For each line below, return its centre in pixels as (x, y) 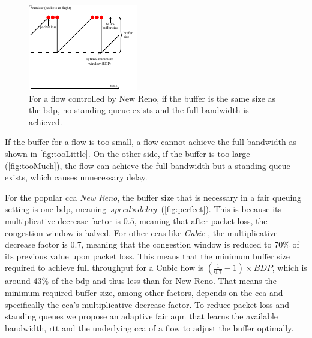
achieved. (46, 121)
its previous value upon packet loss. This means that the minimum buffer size (148, 256)
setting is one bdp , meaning (56, 209)
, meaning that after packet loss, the (201, 220)
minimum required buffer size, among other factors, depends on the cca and (144, 292)
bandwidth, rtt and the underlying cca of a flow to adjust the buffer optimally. (149, 328)
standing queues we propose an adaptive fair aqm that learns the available (142, 316)
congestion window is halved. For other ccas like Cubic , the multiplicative (141, 232)
